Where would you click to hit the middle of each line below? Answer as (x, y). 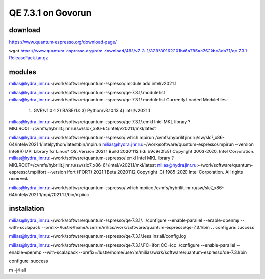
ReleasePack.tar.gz (28, 58)
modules (23, 72)
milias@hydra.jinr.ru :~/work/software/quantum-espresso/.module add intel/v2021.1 (93, 83)
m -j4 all (17, 270)
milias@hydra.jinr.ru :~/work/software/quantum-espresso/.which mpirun (81, 138)
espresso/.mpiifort (27, 172)
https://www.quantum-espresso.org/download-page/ (63, 42)
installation (26, 209)
